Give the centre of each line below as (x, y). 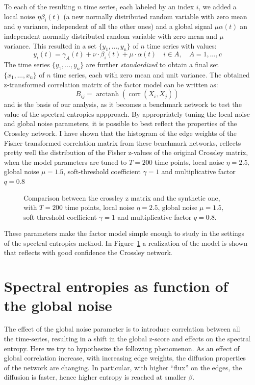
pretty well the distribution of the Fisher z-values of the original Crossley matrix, (126, 152)
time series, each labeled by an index (139, 6)
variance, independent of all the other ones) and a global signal (117, 26)
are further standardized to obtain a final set (152, 64)
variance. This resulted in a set (50, 45)
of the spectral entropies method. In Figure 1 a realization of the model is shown (126, 243)
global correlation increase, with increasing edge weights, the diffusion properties (125, 358)
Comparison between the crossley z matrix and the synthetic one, (122, 197)
